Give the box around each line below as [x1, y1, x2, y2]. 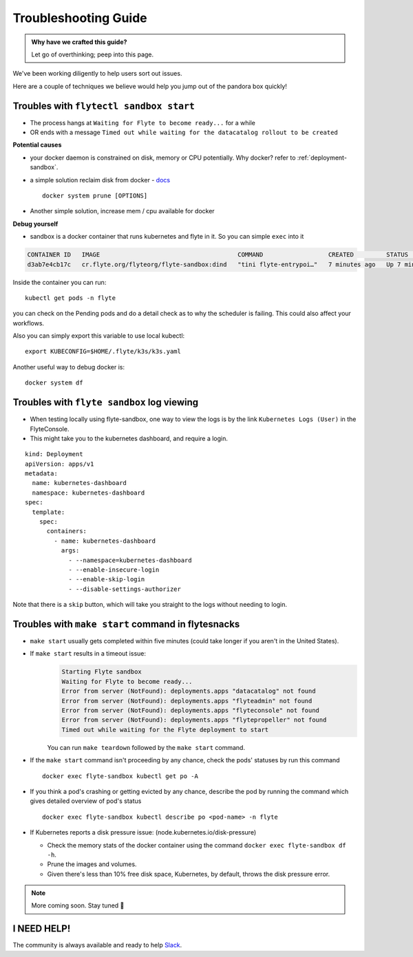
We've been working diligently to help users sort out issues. [12, 69, 182, 78]
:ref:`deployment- [297, 153, 348, 162]
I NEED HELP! [12, 923, 71, 935]
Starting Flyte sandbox [61, 668, 142, 676]
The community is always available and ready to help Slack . [12, 941, 182, 949]
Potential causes [12, 141, 62, 149]
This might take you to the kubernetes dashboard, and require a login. [30, 434, 229, 442]
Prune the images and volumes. [47, 860, 137, 868]
